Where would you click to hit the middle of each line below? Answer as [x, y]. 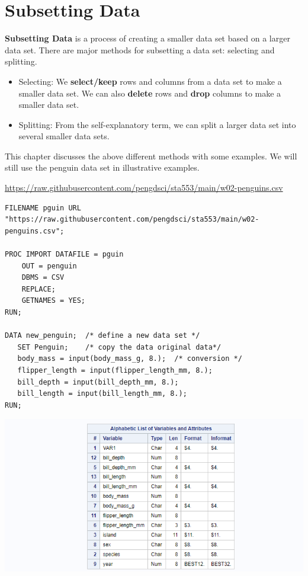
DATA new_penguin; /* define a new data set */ [102, 336]
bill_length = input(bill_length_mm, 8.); [102, 394]
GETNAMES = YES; [54, 301]
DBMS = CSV [43, 278]
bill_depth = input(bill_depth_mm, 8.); [98, 382]
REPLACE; [38, 289]
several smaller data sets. [64, 136]
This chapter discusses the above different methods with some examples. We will [151, 156]
